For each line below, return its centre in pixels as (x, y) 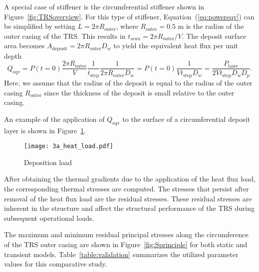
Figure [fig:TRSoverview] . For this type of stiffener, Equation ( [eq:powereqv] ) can (129, 16)
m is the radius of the (211, 26)
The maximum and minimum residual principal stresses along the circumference (126, 234)
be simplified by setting (40, 26)
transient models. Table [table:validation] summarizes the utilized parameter (121, 254)
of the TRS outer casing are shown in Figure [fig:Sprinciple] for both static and (126, 244)
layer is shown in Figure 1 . (45, 130)
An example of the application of (54, 119)
